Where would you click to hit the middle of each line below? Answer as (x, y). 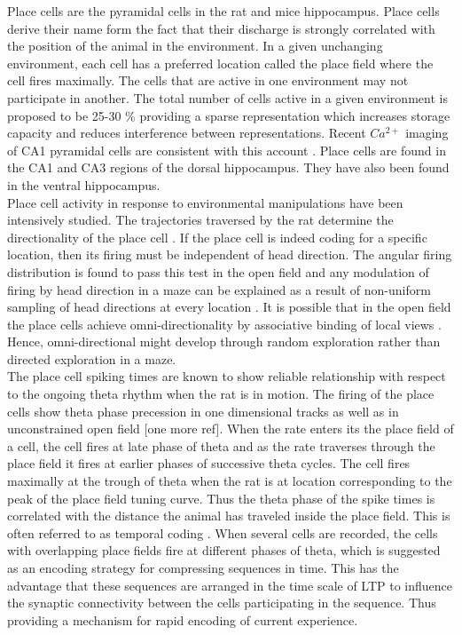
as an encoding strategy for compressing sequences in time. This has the (203, 568)
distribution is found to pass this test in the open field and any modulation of (218, 271)
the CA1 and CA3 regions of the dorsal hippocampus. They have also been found (228, 167)
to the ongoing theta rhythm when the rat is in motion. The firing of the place (221, 394)
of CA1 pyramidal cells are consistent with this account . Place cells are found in (227, 150)
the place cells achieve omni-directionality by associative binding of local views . (224, 324)
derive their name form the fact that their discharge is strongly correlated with (221, 28)
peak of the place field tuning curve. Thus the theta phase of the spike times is (221, 498)
